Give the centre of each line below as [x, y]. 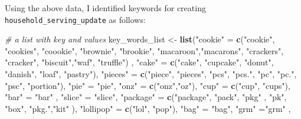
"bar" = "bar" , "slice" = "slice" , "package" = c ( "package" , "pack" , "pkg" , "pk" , [146, 97]
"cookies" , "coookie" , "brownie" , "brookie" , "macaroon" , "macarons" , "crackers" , [144, 50]
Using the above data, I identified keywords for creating [105, 8]
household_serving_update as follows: [75, 19]
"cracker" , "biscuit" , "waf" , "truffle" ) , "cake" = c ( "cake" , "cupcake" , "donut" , [139, 62]
